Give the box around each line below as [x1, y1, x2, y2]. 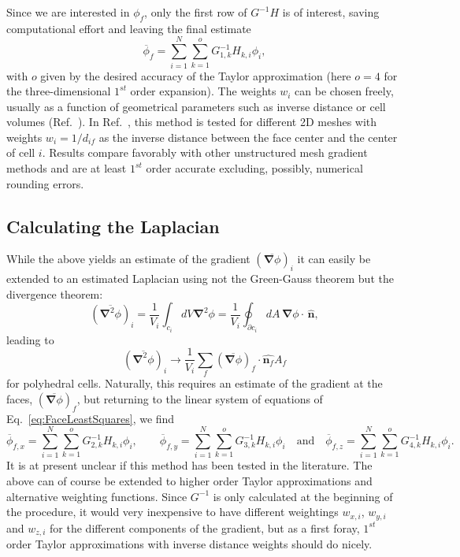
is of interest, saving [282, 4, 380, 20]
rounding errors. [6, 175, 84, 191]
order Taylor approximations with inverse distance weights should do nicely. [6, 536, 373, 552]
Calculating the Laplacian [6, 214, 220, 238]
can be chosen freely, [295, 83, 394, 99]
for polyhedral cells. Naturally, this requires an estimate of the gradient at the [6, 375, 383, 392]
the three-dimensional [6, 83, 111, 99]
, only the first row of [144, 4, 247, 20]
